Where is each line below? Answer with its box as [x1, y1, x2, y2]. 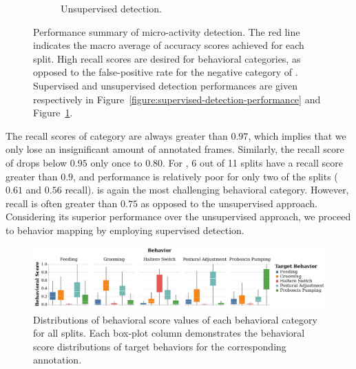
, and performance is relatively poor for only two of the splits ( [73, 169, 338, 183]
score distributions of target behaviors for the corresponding [33, 339, 286, 353]
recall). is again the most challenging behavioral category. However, [65, 182, 349, 197]
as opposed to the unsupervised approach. [140, 196, 317, 210]
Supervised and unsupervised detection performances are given [33, 78, 297, 92]
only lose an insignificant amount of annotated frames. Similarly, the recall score [6, 142, 344, 156]
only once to [90, 155, 143, 169]
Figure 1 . [33, 105, 73, 120]
